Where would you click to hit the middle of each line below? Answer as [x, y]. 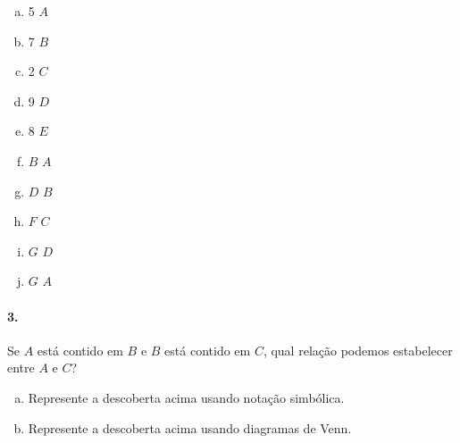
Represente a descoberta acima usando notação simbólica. [186, 397]
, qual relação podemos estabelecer [358, 350]
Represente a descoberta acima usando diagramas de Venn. [190, 427]
